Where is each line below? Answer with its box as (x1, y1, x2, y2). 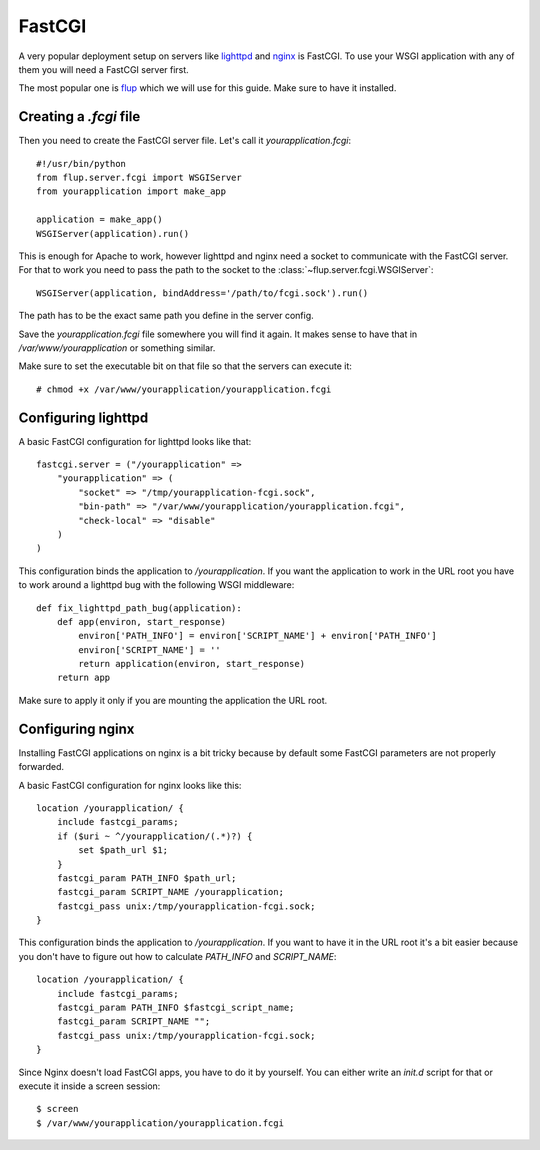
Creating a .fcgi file (18, 108, 141, 125)
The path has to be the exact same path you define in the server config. (18, 310, 314, 322)
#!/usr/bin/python (36, 158, 127, 169)
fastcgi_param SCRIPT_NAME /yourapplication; (56, 886, 285, 898)
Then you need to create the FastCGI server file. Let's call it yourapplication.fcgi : (18, 135, 352, 147)
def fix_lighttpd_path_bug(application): (36, 602, 242, 614)
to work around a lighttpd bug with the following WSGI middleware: (18, 579, 295, 591)
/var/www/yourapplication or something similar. (18, 341, 216, 354)
